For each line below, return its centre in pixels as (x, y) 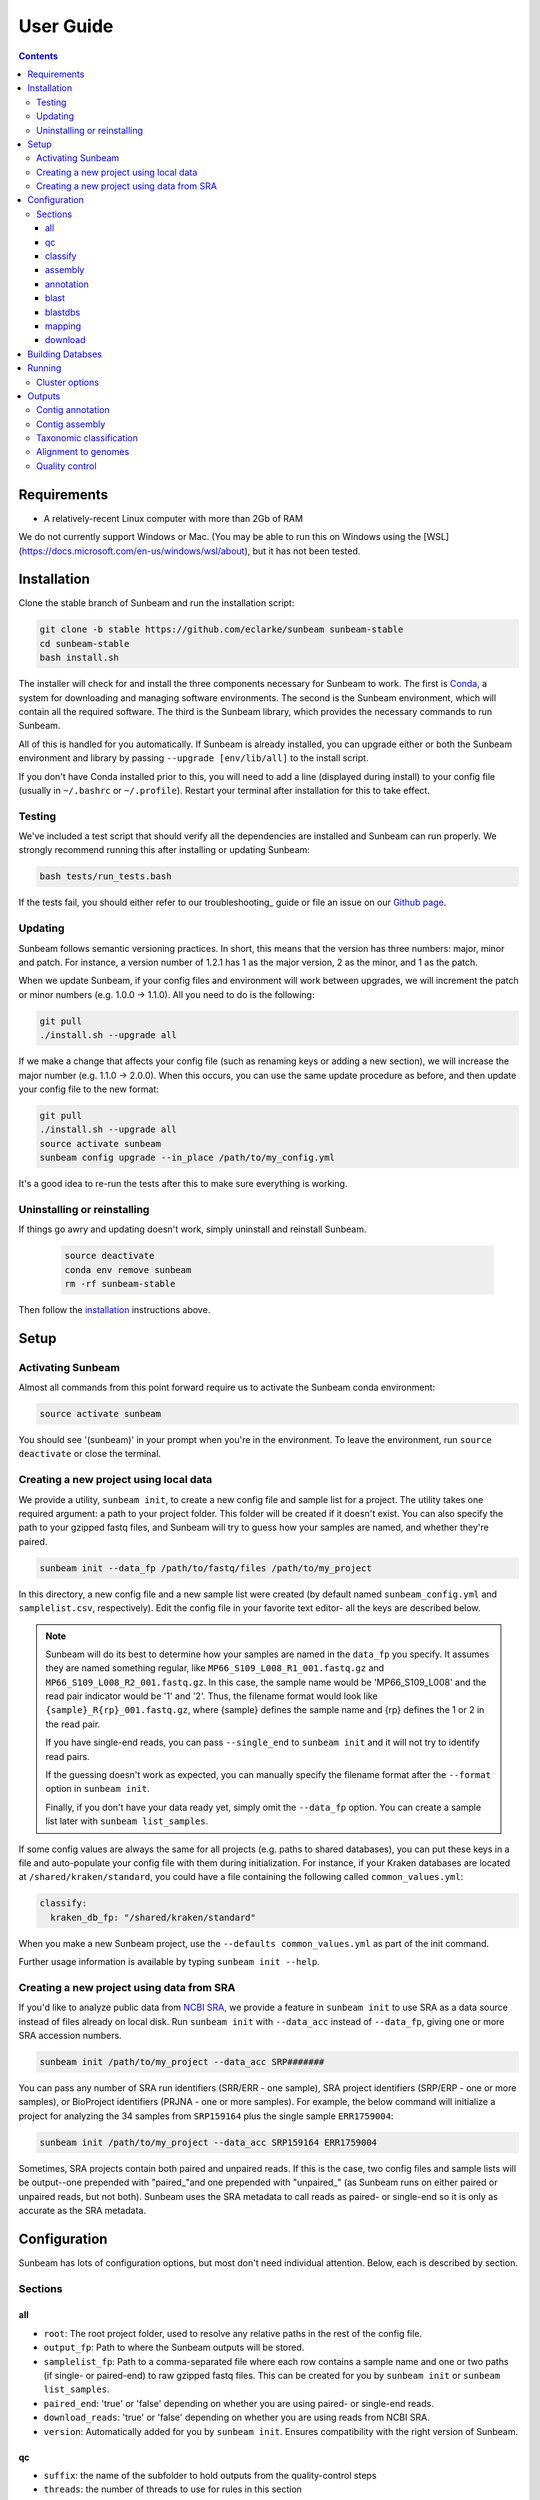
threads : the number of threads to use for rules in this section (172, 2489)
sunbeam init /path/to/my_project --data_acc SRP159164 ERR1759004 (208, 2142)
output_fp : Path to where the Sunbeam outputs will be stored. (174, 2347)
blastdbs (63, 312)
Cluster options (68, 382)
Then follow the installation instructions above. (114, 1309)
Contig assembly (71, 424)
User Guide (66, 26)
